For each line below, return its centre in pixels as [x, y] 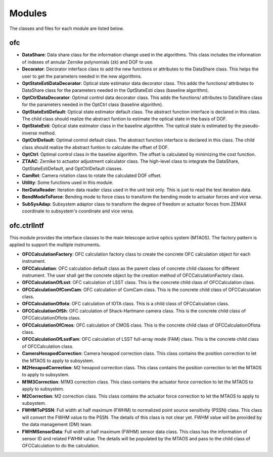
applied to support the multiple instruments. [55, 245]
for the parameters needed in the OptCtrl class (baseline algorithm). [93, 104]
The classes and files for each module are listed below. [66, 28]
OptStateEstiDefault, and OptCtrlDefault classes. [73, 168]
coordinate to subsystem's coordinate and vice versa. [78, 211]
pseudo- [251, 126]
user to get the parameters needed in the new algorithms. [82, 76]
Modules [28, 13]
